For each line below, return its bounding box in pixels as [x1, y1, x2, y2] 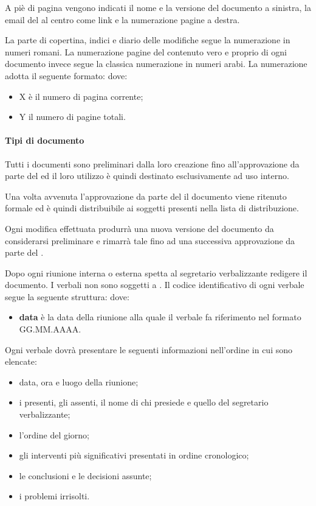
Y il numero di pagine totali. [19, 110, 126, 123]
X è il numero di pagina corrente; [19, 90, 143, 102]
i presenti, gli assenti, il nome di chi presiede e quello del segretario [19, 396, 269, 409]
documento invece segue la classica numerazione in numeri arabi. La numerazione [5, 57, 307, 70]
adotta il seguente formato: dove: [5, 69, 128, 82]
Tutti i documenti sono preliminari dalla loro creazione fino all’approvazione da [5, 157, 300, 170]
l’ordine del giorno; [19, 428, 90, 441]
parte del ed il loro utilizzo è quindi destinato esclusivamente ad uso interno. [5, 169, 289, 182]
